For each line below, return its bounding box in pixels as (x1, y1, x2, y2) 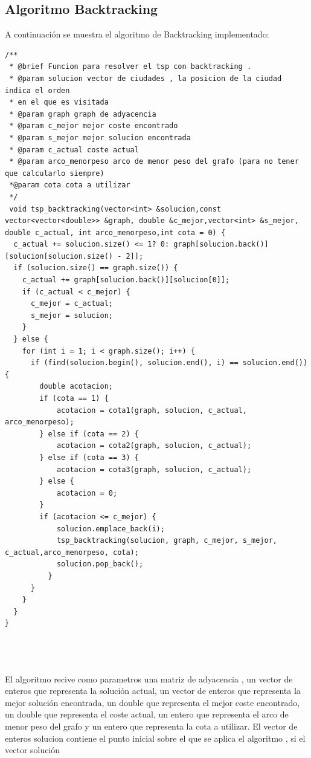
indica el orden (5, 86, 70, 95)
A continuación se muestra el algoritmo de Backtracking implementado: (5, 28, 269, 40)
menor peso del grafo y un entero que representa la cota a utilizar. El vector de (5, 720, 298, 733)
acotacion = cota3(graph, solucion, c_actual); (56, 465, 252, 474)
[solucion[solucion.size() (5, 251, 113, 261)
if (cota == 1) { (39, 394, 109, 403)
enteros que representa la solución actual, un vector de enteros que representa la (5, 684, 301, 697)
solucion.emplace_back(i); (56, 524, 165, 533)
